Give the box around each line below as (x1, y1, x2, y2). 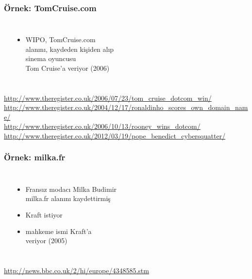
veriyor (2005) (25, 235, 67, 246)
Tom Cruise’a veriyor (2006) (25, 63, 110, 73)
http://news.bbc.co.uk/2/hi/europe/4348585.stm (4, 265, 149, 275)
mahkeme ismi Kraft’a (25, 226, 92, 236)
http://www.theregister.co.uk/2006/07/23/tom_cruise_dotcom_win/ (4, 93, 212, 103)
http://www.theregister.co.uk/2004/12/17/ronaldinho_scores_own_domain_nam (4, 102, 248, 112)
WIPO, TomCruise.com (25, 34, 96, 45)
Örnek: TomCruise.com (4, 1, 97, 14)
